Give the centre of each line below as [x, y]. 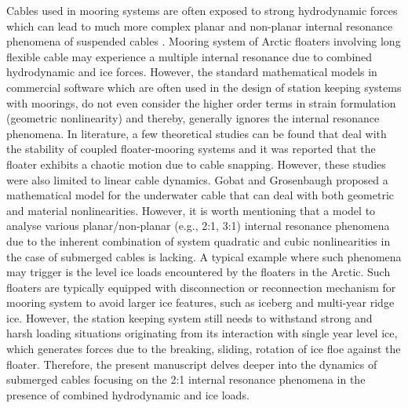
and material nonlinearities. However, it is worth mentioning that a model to [191, 210]
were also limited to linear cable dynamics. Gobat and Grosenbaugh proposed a [197, 179]
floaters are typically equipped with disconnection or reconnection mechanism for [201, 287]
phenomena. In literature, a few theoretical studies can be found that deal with [197, 133]
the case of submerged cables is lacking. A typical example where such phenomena [204, 256]
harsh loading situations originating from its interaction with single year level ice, [202, 333]
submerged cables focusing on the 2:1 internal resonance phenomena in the [186, 379]
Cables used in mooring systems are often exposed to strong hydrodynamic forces [202, 10]
